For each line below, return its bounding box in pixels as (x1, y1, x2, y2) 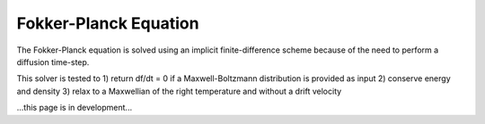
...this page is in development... (16, 103, 133, 113)
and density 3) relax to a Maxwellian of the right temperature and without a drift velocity (16, 86, 342, 96)
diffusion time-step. (16, 56, 90, 67)
